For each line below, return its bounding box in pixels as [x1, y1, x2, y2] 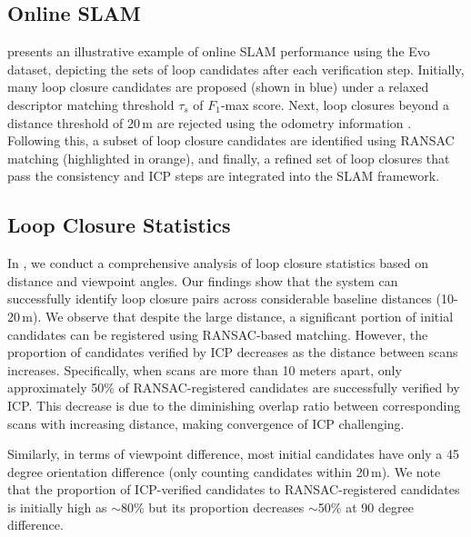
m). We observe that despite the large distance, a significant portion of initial [22, 306, 454, 325]
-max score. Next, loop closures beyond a [220, 94, 450, 114]
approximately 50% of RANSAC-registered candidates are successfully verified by [7, 378, 460, 397]
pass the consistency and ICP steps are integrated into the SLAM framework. [7, 166, 440, 185]
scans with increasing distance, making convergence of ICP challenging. [7, 413, 405, 433]
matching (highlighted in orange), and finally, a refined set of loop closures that [7, 148, 450, 167]
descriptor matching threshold [7, 94, 175, 114]
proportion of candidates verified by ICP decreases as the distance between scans [7, 343, 458, 362]
